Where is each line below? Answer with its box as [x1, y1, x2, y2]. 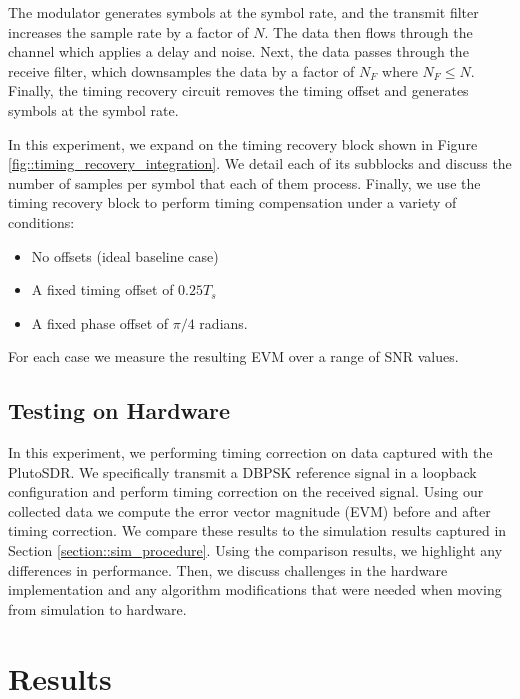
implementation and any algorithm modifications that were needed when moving [8, 579, 502, 600]
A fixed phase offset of [31, 312, 169, 333]
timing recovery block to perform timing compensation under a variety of [8, 192, 457, 213]
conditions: [8, 211, 75, 232]
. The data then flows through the [264, 21, 473, 42]
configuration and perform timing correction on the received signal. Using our [8, 481, 484, 502]
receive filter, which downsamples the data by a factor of [8, 60, 355, 81]
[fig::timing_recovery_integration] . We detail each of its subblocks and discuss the [8, 153, 512, 174]
